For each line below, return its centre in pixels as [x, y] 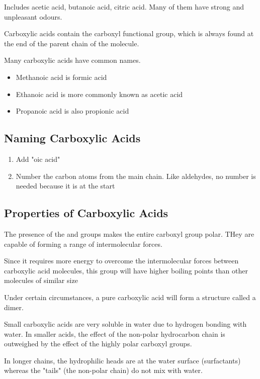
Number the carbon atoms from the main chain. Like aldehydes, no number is [136, 176]
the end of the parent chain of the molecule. [72, 43]
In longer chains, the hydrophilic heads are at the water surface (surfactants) [122, 360]
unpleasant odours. [33, 16]
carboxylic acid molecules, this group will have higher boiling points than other [126, 270]
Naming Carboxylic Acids [72, 138]
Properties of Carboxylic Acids [86, 213]
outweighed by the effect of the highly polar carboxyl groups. [98, 344]
